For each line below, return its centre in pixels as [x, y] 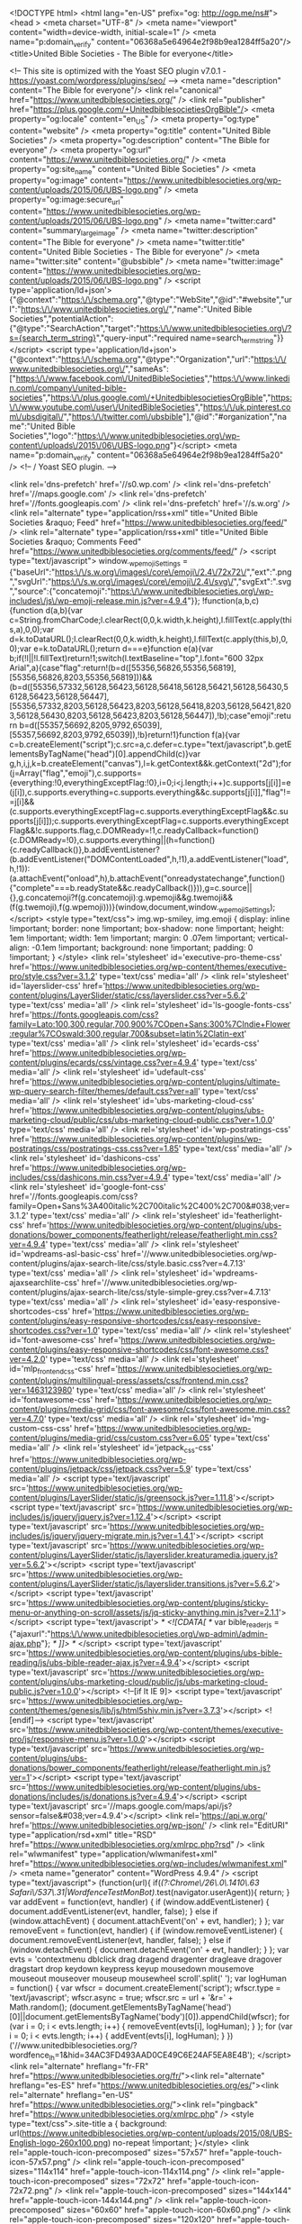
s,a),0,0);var [32, 630]
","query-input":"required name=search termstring [185, 339]
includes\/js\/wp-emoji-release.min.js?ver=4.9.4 [98, 601]
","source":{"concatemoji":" [60, 591]
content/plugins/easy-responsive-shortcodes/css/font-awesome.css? [139, 1349]
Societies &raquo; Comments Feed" [75, 541]
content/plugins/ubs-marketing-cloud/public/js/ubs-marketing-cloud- [139, 1681]
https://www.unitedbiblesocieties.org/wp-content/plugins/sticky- [149, 1602]
